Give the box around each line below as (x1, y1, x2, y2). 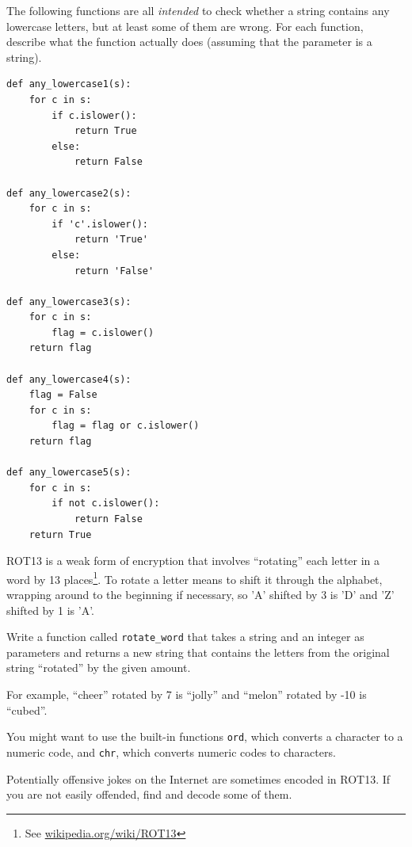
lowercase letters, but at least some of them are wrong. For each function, (6, 17, 364, 34)
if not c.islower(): (51, 498, 160, 509)
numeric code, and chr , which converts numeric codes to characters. (6, 743, 336, 760)
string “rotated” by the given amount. (6, 659, 191, 676)
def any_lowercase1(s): (6, 78, 132, 90)
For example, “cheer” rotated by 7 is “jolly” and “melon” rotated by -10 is (6, 686, 367, 703)
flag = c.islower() (51, 326, 154, 338)
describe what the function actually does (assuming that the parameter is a (6, 33, 372, 50)
